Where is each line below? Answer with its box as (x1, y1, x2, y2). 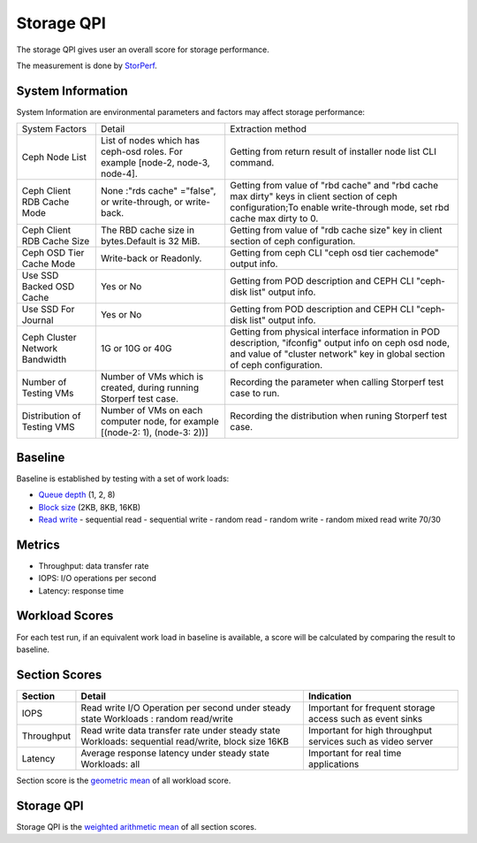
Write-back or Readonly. (100, 252, 202, 264)
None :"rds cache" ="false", (100, 185, 216, 197)
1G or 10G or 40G (100, 342, 172, 355)
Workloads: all (80, 757, 140, 770)
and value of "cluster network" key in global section (230, 348, 445, 360)
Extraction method (230, 123, 307, 135)
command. (230, 157, 275, 169)
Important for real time (307, 747, 402, 759)
